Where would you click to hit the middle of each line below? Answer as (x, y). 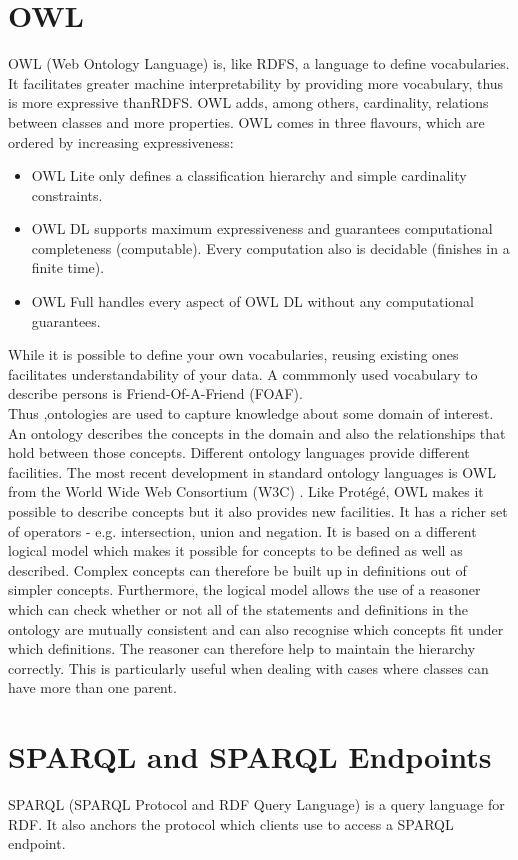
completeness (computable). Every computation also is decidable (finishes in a (270, 247)
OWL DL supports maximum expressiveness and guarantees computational (262, 228)
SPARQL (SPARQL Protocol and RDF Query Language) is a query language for (256, 804)
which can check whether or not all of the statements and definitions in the (238, 608)
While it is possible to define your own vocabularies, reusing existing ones (233, 354)
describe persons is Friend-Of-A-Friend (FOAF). (155, 393)
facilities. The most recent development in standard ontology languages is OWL (252, 471)
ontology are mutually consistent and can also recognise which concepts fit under (256, 628)
